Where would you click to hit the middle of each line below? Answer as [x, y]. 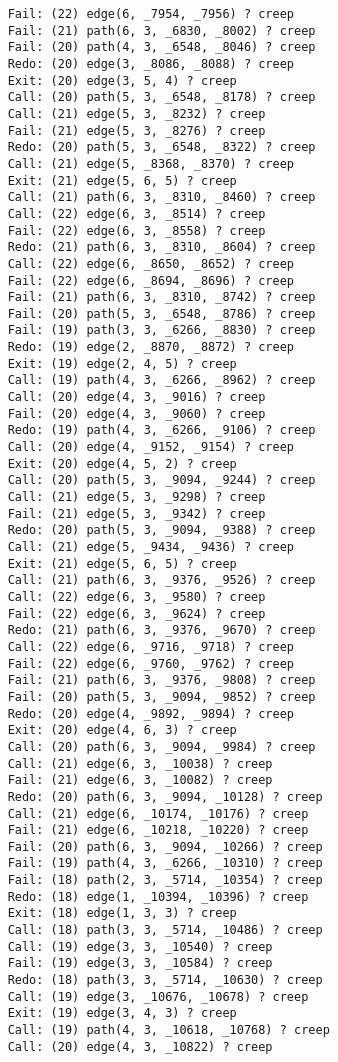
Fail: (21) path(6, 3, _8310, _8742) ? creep [161, 297]
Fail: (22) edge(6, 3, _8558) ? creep [136, 230]
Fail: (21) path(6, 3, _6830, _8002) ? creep [161, 30]
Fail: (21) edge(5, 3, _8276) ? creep [136, 130]
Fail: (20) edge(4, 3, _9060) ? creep [136, 413]
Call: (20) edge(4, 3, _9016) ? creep [136, 397]
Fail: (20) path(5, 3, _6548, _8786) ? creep [161, 313]
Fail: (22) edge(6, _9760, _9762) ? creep [150, 663]
